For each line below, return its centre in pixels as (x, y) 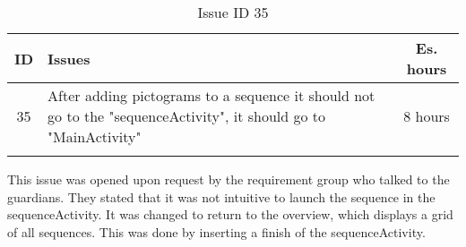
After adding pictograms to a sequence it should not (211, 95)
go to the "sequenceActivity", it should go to (186, 116)
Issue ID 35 (233, 12)
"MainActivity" (95, 136)
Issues (69, 58)
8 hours (427, 116)
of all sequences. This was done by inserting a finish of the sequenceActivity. (216, 231)
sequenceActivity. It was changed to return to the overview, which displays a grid (230, 214)
